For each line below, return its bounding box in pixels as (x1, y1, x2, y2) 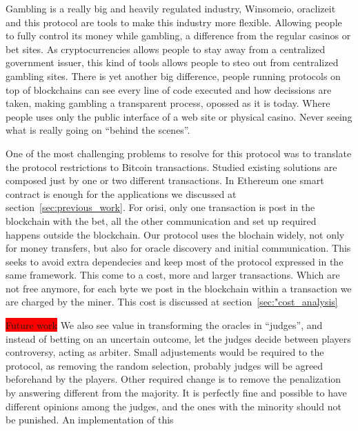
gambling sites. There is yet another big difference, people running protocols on (6, 68, 341, 83)
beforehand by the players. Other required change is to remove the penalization (6, 372, 341, 386)
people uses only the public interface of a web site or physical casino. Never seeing (6, 109, 352, 123)
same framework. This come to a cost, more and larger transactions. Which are (6, 268, 340, 282)
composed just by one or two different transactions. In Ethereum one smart (6, 173, 324, 188)
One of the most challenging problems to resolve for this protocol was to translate (6, 146, 352, 160)
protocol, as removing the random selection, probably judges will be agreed (6, 358, 324, 372)
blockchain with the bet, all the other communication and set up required (6, 213, 317, 228)
